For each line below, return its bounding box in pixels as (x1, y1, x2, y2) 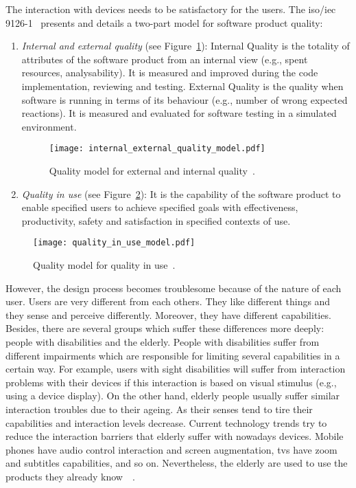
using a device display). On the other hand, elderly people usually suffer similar (5, 388, 340, 403)
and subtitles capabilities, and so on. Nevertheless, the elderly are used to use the (5, 456, 348, 470)
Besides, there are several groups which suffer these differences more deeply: (5, 321, 324, 335)
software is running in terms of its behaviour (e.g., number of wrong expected (21, 92, 348, 107)
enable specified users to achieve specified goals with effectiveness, (21, 200, 298, 214)
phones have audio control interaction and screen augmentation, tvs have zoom (5, 442, 337, 456)
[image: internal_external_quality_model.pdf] (49, 144, 265, 154)
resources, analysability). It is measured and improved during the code (21, 65, 318, 80)
